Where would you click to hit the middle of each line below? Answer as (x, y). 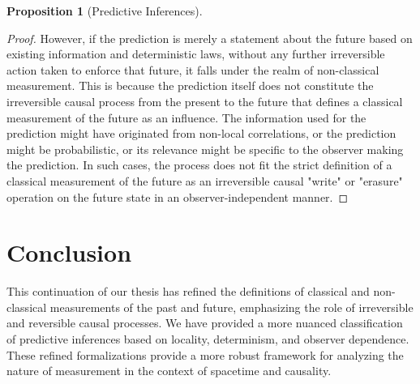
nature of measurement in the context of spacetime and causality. (169, 371)
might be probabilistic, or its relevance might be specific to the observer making (205, 149)
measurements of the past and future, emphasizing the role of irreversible (231, 307)
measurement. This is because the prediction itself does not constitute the (190, 85)
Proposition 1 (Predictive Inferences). (105, 11)
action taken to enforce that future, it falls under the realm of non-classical (193, 69)
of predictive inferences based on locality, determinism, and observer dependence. (208, 339)
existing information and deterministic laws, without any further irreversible (196, 54)
